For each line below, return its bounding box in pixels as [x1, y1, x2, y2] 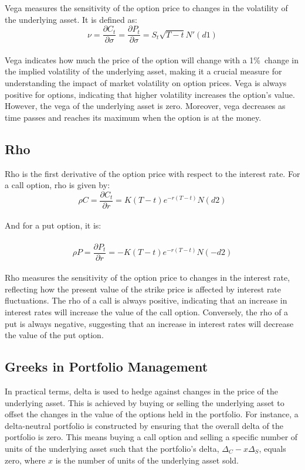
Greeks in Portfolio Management [5, 357, 208, 376]
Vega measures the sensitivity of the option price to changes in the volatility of [5, 2, 288, 13]
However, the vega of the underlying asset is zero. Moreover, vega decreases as [5, 100, 286, 112]
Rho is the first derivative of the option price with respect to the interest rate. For [5, 167, 300, 179]
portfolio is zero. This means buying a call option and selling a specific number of [5, 431, 298, 443]
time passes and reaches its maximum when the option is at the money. [5, 111, 262, 123]
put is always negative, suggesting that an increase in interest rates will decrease [5, 317, 294, 329]
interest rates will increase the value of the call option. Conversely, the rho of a [5, 306, 289, 318]
